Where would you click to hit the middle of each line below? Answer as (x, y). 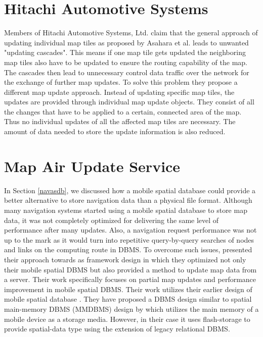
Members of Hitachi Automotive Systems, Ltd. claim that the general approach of (131, 33)
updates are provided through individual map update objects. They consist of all (129, 102)
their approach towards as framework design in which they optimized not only (125, 259)
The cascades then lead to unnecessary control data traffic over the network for (127, 72)
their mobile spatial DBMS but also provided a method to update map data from (130, 269)
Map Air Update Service (92, 166)
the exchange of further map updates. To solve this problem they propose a (121, 82)
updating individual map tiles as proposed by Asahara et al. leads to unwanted (126, 42)
